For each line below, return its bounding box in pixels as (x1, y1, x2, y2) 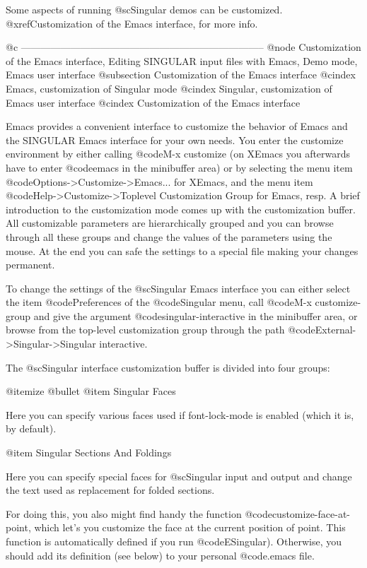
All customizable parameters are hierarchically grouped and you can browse (6, 215, 334, 230)
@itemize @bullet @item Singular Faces (6, 384, 176, 398)
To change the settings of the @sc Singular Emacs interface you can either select (6, 280, 351, 295)
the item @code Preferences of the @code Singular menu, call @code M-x (6, 295, 312, 309)
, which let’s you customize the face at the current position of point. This (28, 520, 346, 535)
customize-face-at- (272, 506, 351, 521)
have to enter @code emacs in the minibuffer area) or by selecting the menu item (6, 160, 353, 174)
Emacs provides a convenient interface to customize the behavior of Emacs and (6, 119, 348, 134)
